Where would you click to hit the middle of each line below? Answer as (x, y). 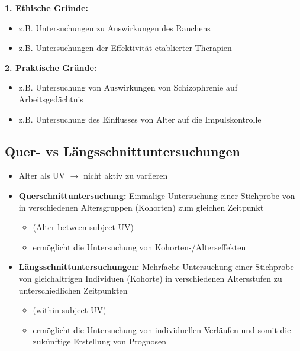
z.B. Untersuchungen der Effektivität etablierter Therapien (125, 48)
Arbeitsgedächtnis (51, 99)
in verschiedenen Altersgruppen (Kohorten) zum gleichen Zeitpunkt (141, 207)
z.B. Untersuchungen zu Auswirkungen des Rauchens (114, 28)
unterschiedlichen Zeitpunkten (73, 290)
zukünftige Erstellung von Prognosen (100, 341)
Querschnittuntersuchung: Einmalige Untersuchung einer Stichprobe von (157, 195)
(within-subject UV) (70, 310)
